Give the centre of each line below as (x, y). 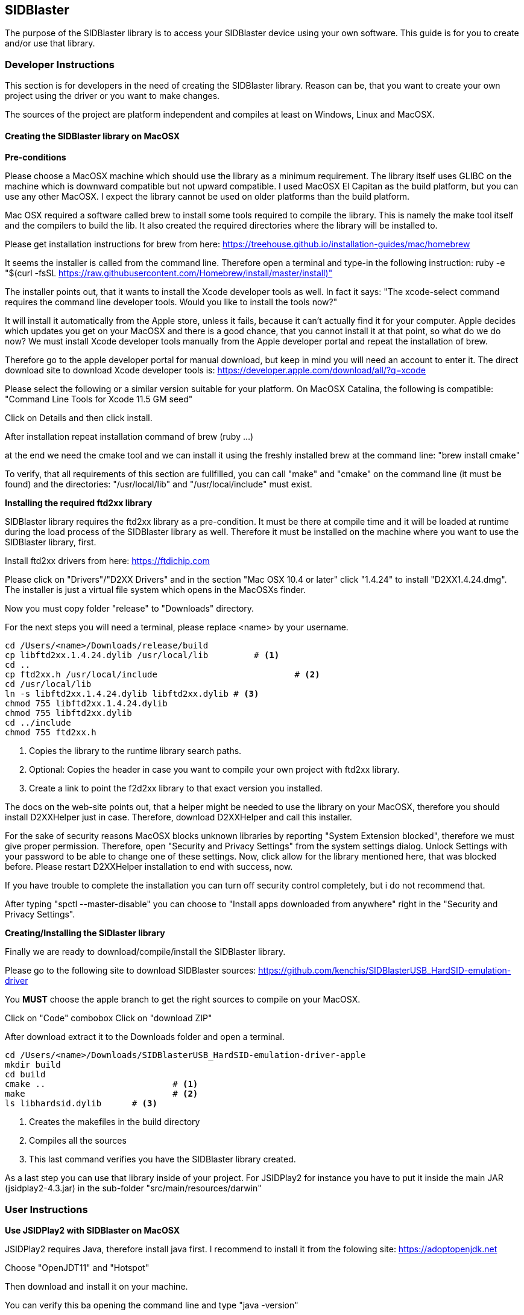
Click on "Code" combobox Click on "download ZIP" (109, 1018)
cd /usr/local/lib (48, 684)
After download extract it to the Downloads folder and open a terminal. (145, 1037)
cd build (25, 1075)
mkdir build (33, 1065)
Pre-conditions (36, 157)
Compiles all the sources (78, 1141)
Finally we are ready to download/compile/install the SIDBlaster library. (145, 952)
